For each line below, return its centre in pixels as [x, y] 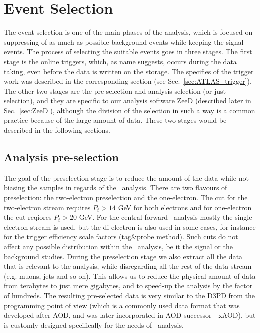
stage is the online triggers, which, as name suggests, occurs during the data [120, 61]
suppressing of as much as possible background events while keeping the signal [124, 42]
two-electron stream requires [47, 207]
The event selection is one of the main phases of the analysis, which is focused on [128, 32]
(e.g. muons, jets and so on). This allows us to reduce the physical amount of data [130, 275]
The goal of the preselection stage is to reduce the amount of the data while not [126, 177]
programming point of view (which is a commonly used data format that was [122, 305]
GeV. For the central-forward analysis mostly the [156, 217]
